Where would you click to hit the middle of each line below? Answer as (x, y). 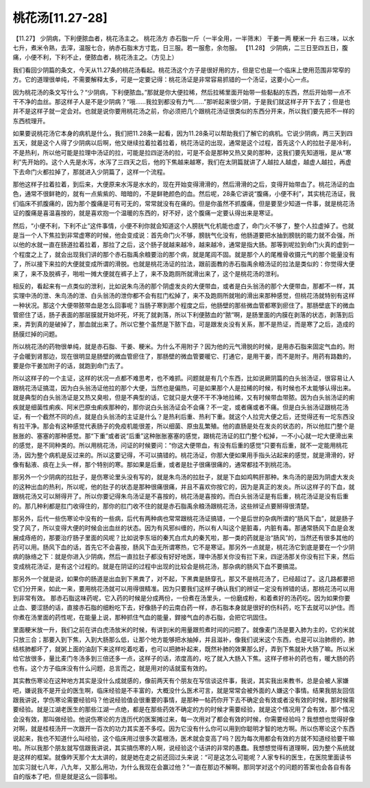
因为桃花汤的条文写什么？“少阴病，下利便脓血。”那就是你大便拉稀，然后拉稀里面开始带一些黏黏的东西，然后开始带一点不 (182, 92)
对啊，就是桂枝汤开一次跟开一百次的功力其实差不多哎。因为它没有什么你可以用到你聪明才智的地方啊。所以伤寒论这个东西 (184, 728)
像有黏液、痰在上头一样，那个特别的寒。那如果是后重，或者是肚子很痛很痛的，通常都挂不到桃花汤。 (153, 464)
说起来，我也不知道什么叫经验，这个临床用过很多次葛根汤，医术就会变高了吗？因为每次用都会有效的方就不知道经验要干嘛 (184, 738)
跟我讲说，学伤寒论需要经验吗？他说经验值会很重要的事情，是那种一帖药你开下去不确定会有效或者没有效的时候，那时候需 (184, 700)
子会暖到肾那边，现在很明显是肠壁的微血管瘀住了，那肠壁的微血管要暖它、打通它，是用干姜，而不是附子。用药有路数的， (184, 356)
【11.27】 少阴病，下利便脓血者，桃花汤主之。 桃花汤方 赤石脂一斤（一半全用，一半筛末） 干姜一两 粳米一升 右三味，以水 (184, 38)
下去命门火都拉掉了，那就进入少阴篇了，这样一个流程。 (91, 172)
